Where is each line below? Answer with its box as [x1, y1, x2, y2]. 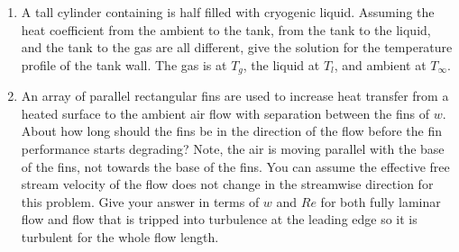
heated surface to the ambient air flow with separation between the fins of [21, 103, 430, 122]
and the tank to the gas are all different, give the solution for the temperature [21, 38, 453, 57]
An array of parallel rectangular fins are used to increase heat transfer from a [21, 86, 449, 105]
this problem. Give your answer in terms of [21, 192, 260, 211]
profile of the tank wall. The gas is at [21, 55, 227, 74]
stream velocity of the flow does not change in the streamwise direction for [21, 175, 434, 193]
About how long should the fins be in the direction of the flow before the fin [21, 121, 442, 140]
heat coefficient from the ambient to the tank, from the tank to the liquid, [21, 20, 431, 39]
